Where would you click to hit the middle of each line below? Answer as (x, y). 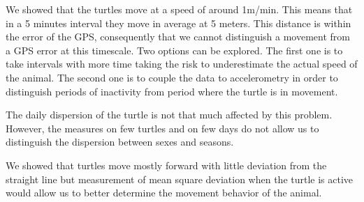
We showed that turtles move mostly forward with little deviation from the (166, 165)
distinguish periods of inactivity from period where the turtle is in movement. (172, 91)
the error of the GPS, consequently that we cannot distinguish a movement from (178, 37)
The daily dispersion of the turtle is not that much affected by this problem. (169, 115)
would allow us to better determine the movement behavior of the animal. (164, 193)
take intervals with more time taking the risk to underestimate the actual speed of (182, 64)
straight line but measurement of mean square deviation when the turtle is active (180, 179)
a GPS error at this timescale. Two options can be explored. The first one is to (174, 50)
